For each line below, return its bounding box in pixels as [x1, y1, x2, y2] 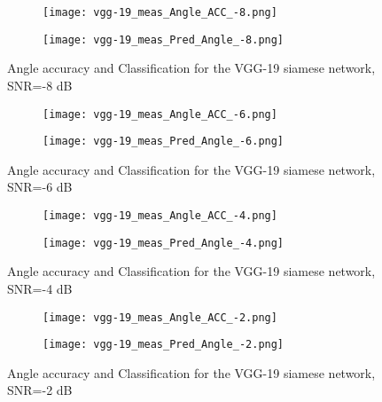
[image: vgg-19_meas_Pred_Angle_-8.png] [43, 33, 285, 46]
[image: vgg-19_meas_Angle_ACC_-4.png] [43, 209, 277, 222]
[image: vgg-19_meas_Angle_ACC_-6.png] [43, 107, 277, 121]
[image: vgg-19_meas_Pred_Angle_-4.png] [43, 236, 285, 249]
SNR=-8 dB [7, 75, 73, 94]
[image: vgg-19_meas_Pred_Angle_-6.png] [43, 135, 285, 148]
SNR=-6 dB [7, 177, 73, 196]
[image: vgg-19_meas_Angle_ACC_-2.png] [43, 311, 277, 324]
